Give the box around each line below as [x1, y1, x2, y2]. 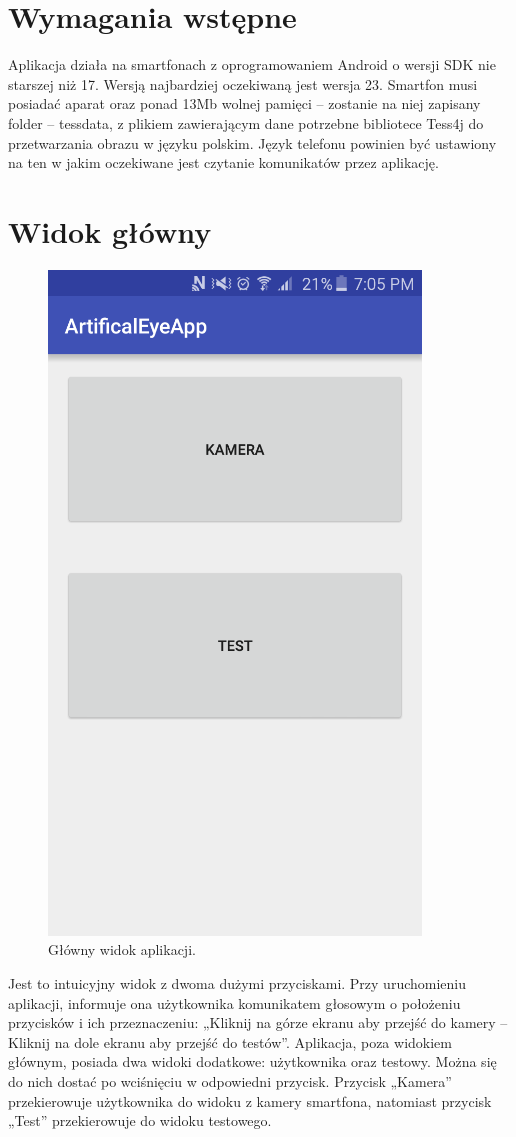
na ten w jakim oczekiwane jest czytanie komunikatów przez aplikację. [8, 152, 439, 173]
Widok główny [8, 210, 212, 251]
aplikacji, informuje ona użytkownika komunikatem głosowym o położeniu [8, 992, 461, 1013]
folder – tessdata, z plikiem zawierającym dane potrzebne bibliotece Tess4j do [8, 112, 484, 133]
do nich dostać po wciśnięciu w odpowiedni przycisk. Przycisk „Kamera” [8, 1070, 452, 1091]
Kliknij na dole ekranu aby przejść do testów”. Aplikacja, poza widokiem [8, 1031, 452, 1052]
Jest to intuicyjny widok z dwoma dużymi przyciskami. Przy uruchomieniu [8, 973, 467, 993]
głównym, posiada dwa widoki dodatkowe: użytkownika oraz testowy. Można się [8, 1051, 497, 1072]
